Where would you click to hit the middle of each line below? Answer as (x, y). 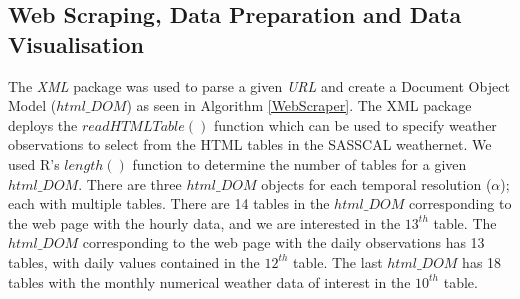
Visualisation (76, 43)
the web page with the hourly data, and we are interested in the (204, 222)
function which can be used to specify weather (355, 124)
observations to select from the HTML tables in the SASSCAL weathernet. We (250, 144)
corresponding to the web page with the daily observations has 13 (283, 242)
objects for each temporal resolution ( (376, 183)
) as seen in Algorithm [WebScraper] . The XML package (299, 105)
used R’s (34, 163)
